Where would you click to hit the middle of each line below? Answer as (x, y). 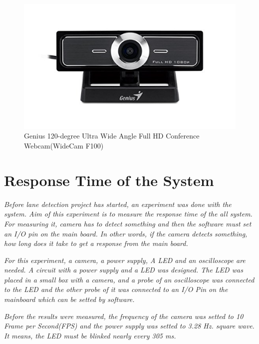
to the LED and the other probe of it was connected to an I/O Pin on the (116, 289)
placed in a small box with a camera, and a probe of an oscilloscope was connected (129, 279)
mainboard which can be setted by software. (69, 299)
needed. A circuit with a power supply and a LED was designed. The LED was (124, 270)
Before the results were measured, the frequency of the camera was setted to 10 (124, 316)
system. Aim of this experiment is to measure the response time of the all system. (128, 214)
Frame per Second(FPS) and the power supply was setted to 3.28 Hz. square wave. (129, 326)
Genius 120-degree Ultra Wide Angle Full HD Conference (112, 136)
